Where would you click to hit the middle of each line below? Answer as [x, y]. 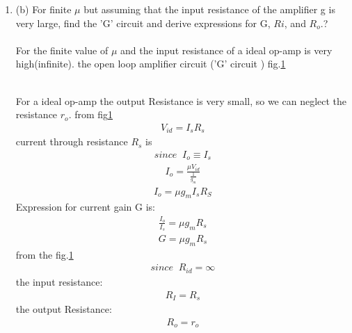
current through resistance [72, 141]
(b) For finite [43, 9]
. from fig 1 [91, 114]
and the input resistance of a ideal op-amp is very [226, 50]
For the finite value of [62, 50]
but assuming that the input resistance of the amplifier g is [209, 9]
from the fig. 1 [45, 254]
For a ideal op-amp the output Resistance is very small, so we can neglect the [181, 100]
